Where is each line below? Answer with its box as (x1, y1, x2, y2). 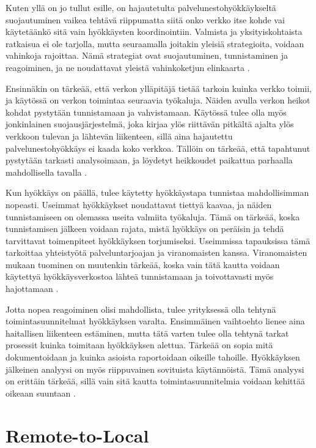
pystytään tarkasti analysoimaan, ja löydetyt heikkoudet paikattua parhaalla (6, 154, 293, 166)
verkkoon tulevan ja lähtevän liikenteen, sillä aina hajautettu (6, 129, 233, 142)
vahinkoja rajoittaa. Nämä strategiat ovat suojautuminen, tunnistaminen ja (6, 49, 288, 62)
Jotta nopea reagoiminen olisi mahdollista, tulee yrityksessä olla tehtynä (6, 302, 276, 315)
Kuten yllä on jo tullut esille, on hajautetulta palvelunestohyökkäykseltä (6, 1, 276, 13)
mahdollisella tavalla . (6, 165, 87, 178)
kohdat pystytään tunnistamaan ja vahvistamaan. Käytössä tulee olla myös (6, 105, 287, 118)
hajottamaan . (6, 282, 59, 295)
